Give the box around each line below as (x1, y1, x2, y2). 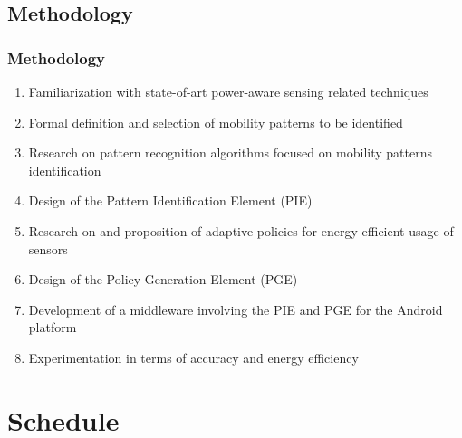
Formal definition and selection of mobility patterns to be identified (28, 112, 403, 131)
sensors (28, 239, 68, 258)
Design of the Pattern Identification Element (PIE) (28, 191, 313, 210)
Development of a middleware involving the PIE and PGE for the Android (28, 300, 443, 319)
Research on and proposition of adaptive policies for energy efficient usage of (28, 221, 454, 240)
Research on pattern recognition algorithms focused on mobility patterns (28, 143, 433, 162)
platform (28, 318, 77, 337)
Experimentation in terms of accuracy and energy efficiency (28, 348, 359, 367)
